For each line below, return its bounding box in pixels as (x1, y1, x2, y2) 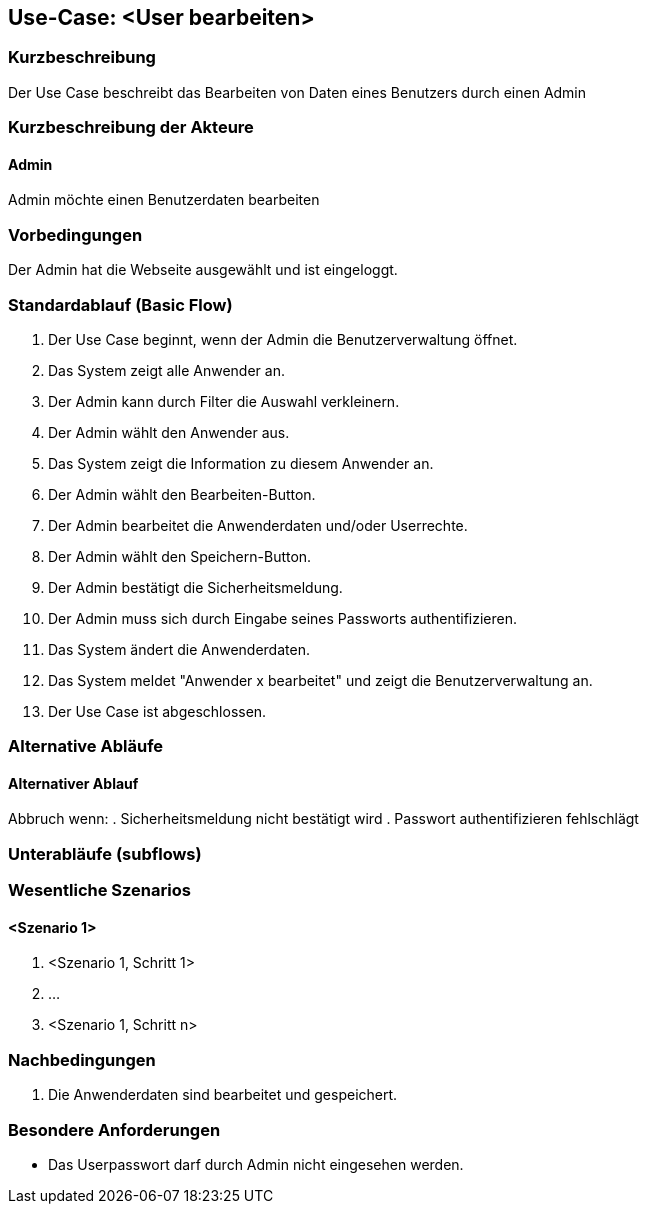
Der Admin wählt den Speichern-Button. (48, 547, 312, 565)
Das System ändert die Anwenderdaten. (48, 640, 310, 658)
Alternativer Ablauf (8, 774, 139, 792)
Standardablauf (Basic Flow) (8, 294, 233, 315)
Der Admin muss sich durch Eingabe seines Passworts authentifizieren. (48, 609, 518, 627)
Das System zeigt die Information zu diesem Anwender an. (48, 454, 434, 472)
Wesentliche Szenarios (8, 880, 191, 901)
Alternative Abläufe (8, 736, 164, 757)
